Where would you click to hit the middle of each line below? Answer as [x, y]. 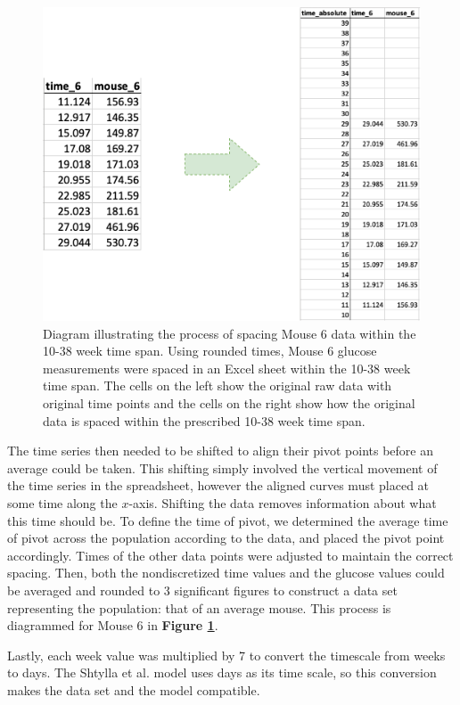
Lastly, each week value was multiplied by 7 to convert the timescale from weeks [226, 655]
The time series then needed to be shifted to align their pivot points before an [220, 451]
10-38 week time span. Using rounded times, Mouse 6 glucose [210, 351]
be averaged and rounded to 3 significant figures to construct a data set [202, 590]
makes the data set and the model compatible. [134, 689]
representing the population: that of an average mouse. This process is [199, 607]
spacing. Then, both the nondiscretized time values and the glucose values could [226, 573]
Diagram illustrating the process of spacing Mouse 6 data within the [230, 333]
